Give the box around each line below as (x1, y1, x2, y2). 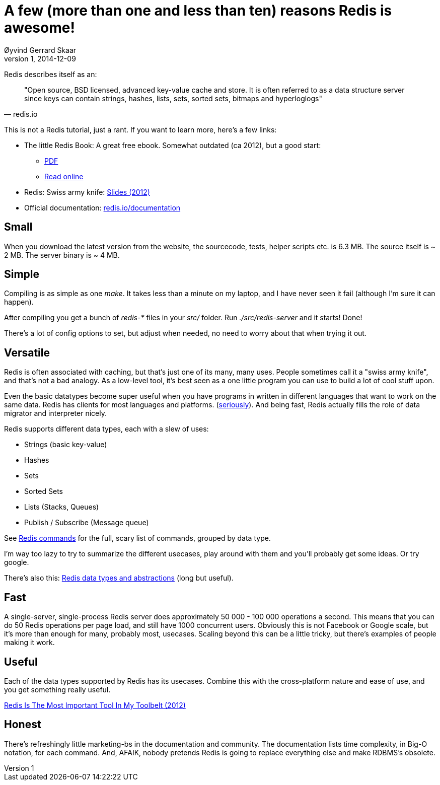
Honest (4, 718, 41, 731)
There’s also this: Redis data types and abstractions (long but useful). (4, 574, 234, 583)
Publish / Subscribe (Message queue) (24, 518, 149, 527)
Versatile (4, 346, 50, 359)
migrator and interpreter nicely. (4, 409, 107, 418)
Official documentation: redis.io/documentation (24, 203, 181, 212)
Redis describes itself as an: (4, 69, 97, 79)
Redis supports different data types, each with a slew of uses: (4, 424, 209, 434)
